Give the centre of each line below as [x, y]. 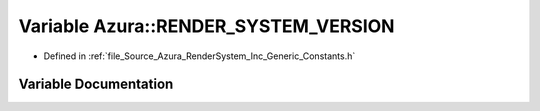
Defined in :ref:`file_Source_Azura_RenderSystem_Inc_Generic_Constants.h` [199, 56]
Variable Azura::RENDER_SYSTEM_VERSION [206, 26]
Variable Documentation [96, 84]
